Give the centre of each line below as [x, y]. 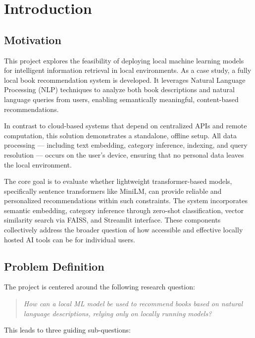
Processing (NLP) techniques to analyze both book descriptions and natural [119, 89]
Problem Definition [54, 266]
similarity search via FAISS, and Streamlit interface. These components [112, 220]
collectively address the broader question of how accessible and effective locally [124, 230]
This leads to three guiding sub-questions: [67, 330]
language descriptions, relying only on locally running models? [118, 313]
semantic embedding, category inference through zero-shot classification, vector [124, 210]
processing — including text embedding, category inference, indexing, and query [126, 145]
